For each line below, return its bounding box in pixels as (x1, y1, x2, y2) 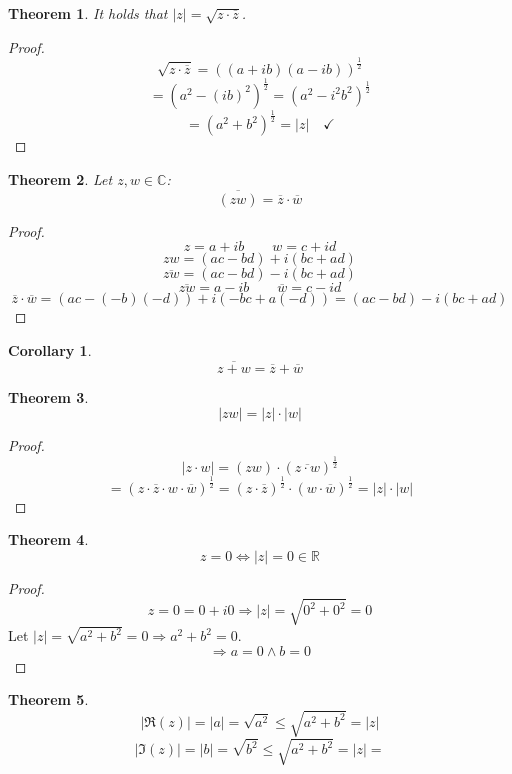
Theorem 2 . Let (8, 168, 113, 189)
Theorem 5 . (8, 689, 89, 710)
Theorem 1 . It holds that (8, 3, 168, 23)
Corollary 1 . (8, 339, 92, 360)
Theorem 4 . (8, 529, 89, 550)
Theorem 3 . (8, 386, 89, 407)
